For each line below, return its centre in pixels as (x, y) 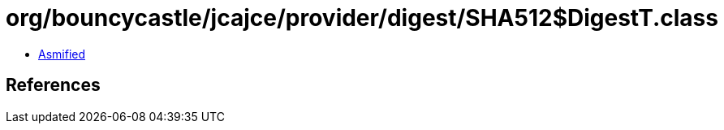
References (53, 85)
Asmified (62, 54)
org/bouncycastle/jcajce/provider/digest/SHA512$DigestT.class (362, 18)
